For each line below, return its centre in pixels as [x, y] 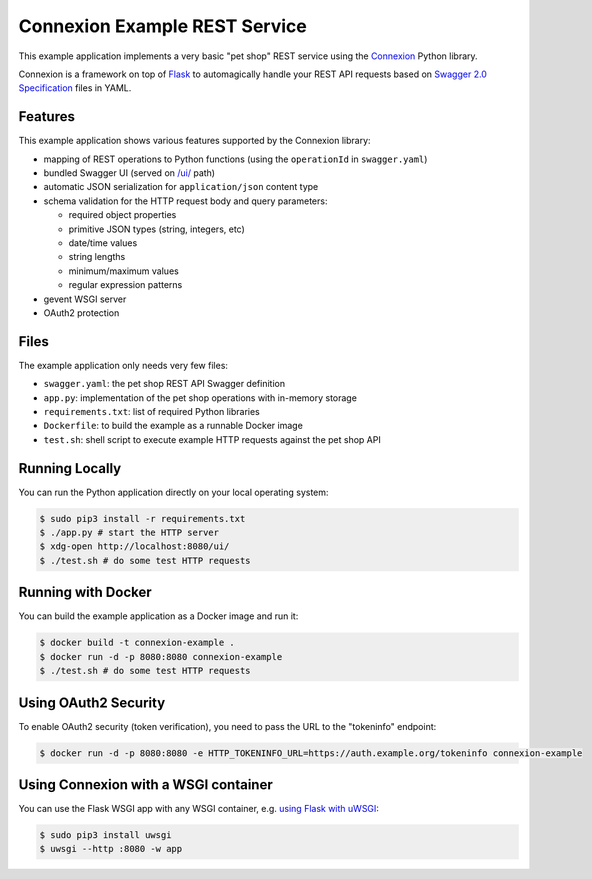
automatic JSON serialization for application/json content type [181, 187]
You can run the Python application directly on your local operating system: [173, 492]
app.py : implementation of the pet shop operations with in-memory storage [200, 397]
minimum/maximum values [123, 271]
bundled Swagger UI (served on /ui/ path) [129, 173]
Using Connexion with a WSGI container [146, 784]
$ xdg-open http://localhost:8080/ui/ [134, 546]
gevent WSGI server [85, 299]
